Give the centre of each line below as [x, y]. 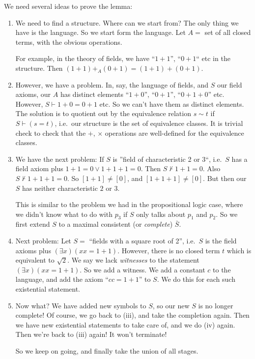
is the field [221, 241]
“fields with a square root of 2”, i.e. [142, 241]
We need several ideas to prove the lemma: [68, 6]
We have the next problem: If [60, 159]
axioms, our [33, 94]
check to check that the [51, 133]
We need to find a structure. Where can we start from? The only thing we [127, 22]
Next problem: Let [43, 241]
